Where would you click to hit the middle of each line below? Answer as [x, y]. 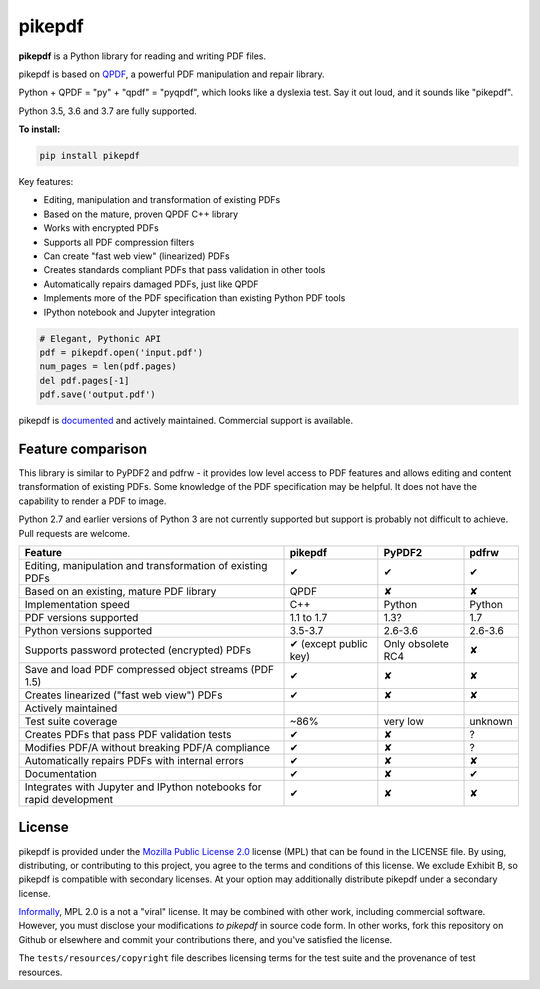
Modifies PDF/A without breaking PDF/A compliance [147, 747]
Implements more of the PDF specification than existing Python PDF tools [194, 298]
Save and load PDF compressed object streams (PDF [149, 669]
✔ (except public [329, 643]
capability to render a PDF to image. [92, 501]
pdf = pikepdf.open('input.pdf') [121, 352]
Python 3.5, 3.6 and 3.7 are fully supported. [107, 111]
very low [403, 721]
